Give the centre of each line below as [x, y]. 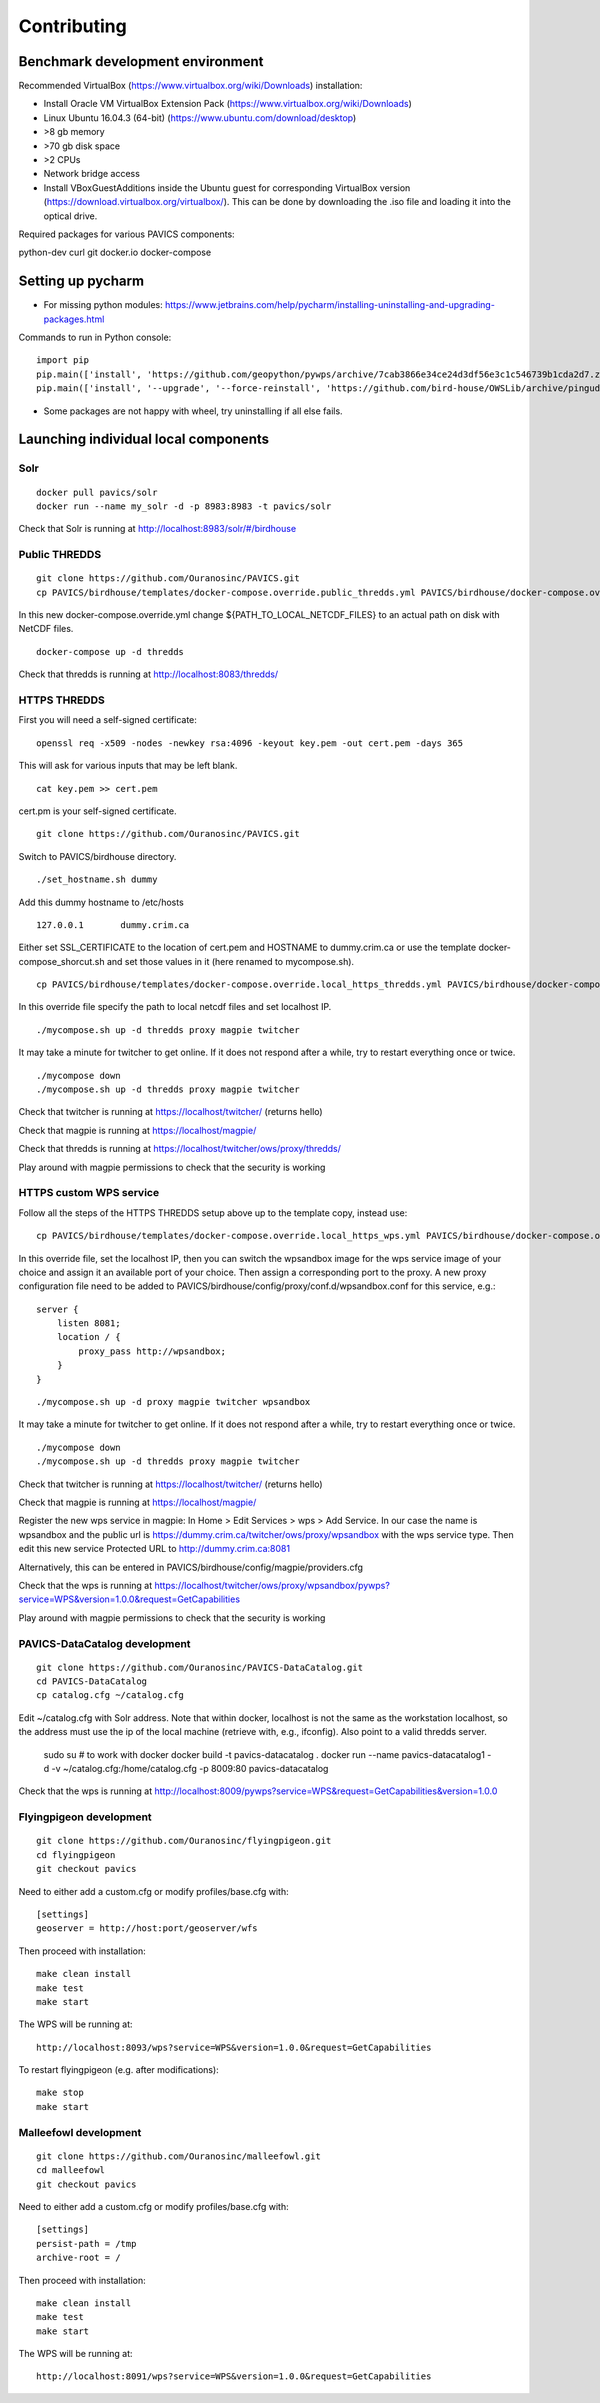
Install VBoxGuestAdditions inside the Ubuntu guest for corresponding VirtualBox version [227, 187]
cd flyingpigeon [76, 1854]
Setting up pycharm [81, 281]
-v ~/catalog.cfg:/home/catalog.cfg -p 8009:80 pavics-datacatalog [190, 1769]
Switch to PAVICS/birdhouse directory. [97, 856]
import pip [63, 360]
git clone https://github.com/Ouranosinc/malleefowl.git [179, 2156]
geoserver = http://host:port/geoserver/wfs [147, 1928]
